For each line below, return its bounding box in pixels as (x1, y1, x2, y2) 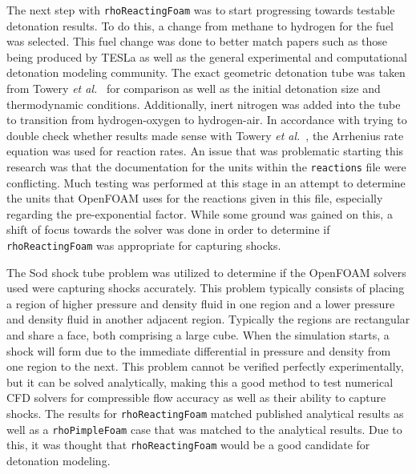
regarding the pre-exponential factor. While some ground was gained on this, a (6, 205, 393, 222)
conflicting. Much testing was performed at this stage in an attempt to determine (6, 174, 406, 191)
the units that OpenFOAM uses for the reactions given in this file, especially (6, 190, 383, 207)
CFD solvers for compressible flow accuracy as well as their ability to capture (6, 389, 386, 406)
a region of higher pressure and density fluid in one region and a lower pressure (6, 295, 395, 311)
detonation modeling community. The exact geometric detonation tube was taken (6, 64, 406, 81)
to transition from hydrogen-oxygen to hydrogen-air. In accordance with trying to (6, 111, 407, 128)
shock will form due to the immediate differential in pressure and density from (6, 342, 391, 359)
